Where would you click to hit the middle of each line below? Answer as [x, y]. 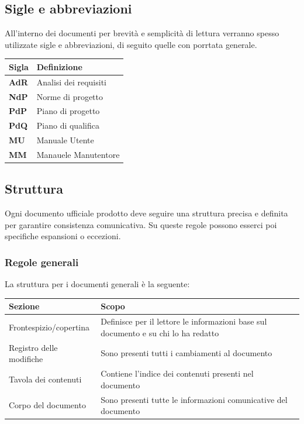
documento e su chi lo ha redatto [160, 332]
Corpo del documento [47, 405]
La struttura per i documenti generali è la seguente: [97, 284]
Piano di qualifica [68, 125]
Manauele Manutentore [78, 154]
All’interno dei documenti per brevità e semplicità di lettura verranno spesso [142, 33]
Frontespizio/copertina [49, 327]
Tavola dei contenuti [45, 379]
